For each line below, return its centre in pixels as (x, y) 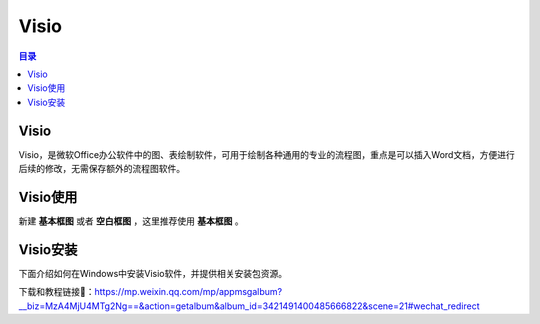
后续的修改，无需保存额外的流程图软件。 (101, 169)
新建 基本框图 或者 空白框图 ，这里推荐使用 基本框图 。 (131, 221)
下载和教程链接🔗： (56, 292)
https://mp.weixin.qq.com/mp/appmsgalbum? (188, 292)
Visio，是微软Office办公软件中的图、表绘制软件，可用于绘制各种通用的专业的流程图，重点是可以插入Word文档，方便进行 (266, 154)
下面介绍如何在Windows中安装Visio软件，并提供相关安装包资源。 (153, 273)
